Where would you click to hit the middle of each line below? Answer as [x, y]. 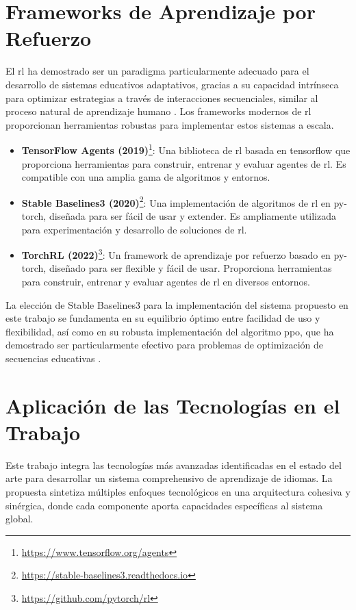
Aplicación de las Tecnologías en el [173, 405]
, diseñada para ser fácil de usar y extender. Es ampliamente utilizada [190, 215]
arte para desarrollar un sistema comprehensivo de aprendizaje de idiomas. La [169, 478]
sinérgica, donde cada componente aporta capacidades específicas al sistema [164, 505]
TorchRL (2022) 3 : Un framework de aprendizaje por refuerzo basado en [176, 254]
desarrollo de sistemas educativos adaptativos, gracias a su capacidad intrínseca [172, 84]
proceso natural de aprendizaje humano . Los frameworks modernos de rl [158, 111]
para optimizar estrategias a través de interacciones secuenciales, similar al [162, 98]
